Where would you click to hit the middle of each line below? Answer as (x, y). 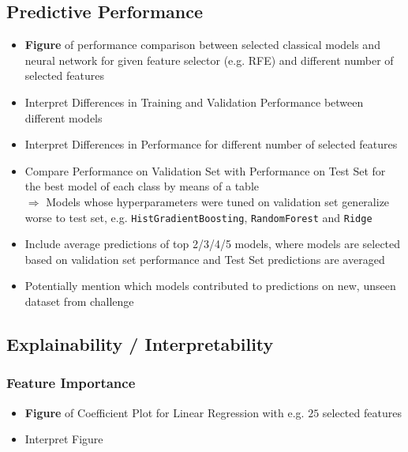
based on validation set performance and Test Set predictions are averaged (205, 259)
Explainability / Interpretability (140, 343)
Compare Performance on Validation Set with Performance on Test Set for (205, 170)
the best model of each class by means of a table (142, 186)
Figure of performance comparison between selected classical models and (202, 45)
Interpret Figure (64, 439)
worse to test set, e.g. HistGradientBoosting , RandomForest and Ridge (198, 217)
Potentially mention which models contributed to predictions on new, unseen (210, 286)
